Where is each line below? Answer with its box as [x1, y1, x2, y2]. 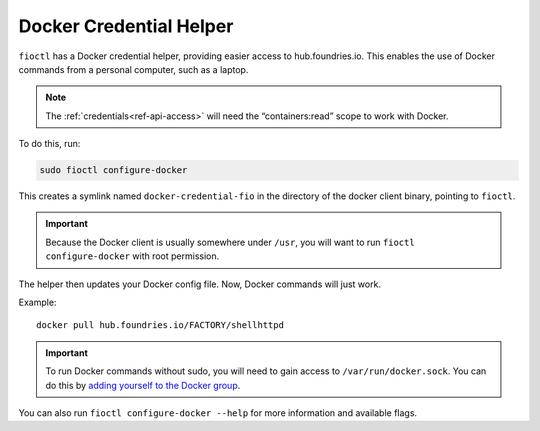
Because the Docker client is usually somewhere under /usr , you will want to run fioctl [45, 236, 415, 248]
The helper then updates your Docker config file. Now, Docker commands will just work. [18, 278, 382, 290]
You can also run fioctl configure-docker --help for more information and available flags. [18, 406, 418, 419]
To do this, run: [18, 138, 81, 150]
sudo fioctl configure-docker [39, 165, 188, 176]
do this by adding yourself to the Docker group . [45, 379, 241, 391]
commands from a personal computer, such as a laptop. [18, 63, 249, 75]
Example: [18, 296, 57, 309]
